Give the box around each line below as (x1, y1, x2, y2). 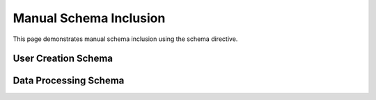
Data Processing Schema (13, 75, 125, 87)
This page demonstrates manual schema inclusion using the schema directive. (13, 35, 238, 43)
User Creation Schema (13, 53, 113, 65)
